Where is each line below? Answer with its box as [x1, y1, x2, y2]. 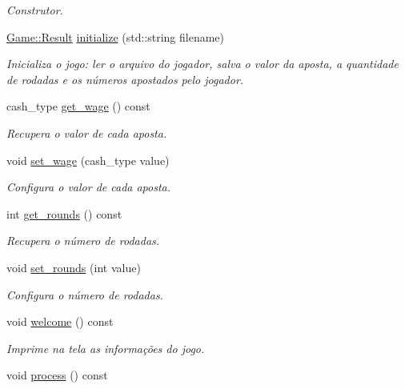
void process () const [6, 367, 108, 383]
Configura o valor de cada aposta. [6, 178, 171, 195]
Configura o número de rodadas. [6, 286, 163, 303]
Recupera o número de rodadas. [6, 232, 160, 249]
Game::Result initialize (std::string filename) [6, 28, 225, 45]
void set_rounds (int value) [6, 259, 141, 275]
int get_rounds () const [6, 205, 122, 222]
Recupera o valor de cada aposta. [6, 124, 167, 141]
